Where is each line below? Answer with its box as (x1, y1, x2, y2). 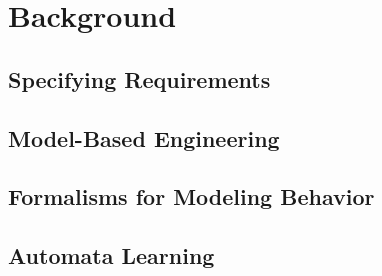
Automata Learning (8, 240, 215, 271)
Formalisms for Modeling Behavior (8, 181, 375, 212)
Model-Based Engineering (8, 122, 280, 153)
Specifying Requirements (8, 63, 271, 94)
